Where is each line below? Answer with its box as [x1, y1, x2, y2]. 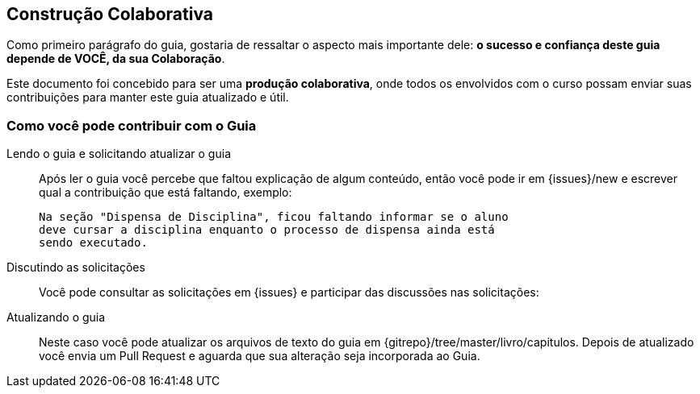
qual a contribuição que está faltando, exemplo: [39, 185, 292, 200]
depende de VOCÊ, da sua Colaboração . [6, 52, 225, 66]
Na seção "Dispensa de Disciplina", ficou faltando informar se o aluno [39, 210, 509, 224]
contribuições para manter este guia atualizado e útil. [6, 90, 289, 105]
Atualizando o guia [6, 310, 106, 325]
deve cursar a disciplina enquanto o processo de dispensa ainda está [39, 223, 495, 237]
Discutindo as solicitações [6, 260, 145, 275]
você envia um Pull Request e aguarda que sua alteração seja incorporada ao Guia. [39, 349, 480, 363]
